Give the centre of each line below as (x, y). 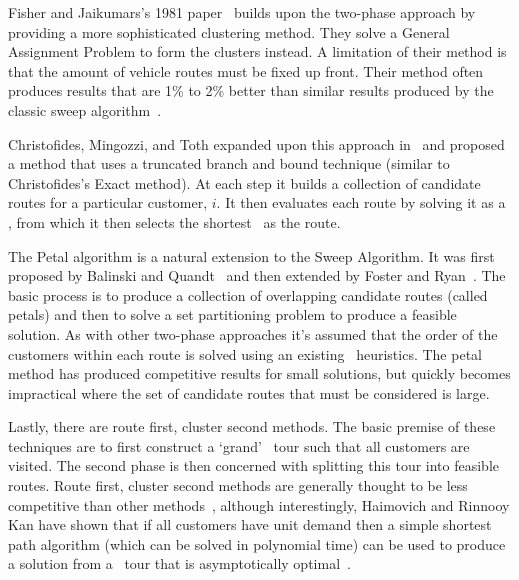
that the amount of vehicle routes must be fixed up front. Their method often (246, 70)
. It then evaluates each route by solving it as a (361, 202)
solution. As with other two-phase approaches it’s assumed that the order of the (253, 333)
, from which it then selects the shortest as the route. (174, 221)
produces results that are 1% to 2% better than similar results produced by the (251, 90)
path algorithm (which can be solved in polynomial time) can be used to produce (257, 543)
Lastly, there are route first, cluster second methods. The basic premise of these (252, 426)
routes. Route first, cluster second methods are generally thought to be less (238, 485)
